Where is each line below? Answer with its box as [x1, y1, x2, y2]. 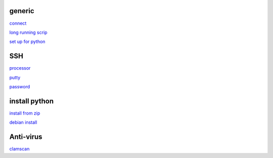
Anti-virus [9, 133, 42, 141]
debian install [9, 119, 37, 126]
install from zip [9, 110, 40, 116]
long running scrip [9, 29, 48, 35]
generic [9, 7, 35, 15]
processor [9, 65, 31, 71]
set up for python [9, 38, 45, 45]
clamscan [9, 146, 30, 152]
